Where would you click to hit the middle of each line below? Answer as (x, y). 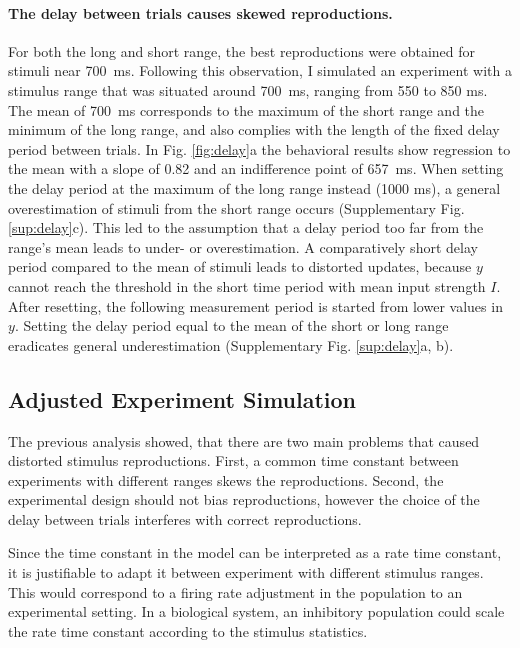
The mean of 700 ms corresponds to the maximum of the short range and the (246, 109)
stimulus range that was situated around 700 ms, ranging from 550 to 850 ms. (248, 89)
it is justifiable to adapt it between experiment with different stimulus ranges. (246, 572)
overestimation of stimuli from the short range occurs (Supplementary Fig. (236, 207)
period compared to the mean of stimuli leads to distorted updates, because (240, 266)
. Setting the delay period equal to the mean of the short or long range (231, 325)
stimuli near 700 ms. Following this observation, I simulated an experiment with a (260, 70)
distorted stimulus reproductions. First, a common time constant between (233, 460)
